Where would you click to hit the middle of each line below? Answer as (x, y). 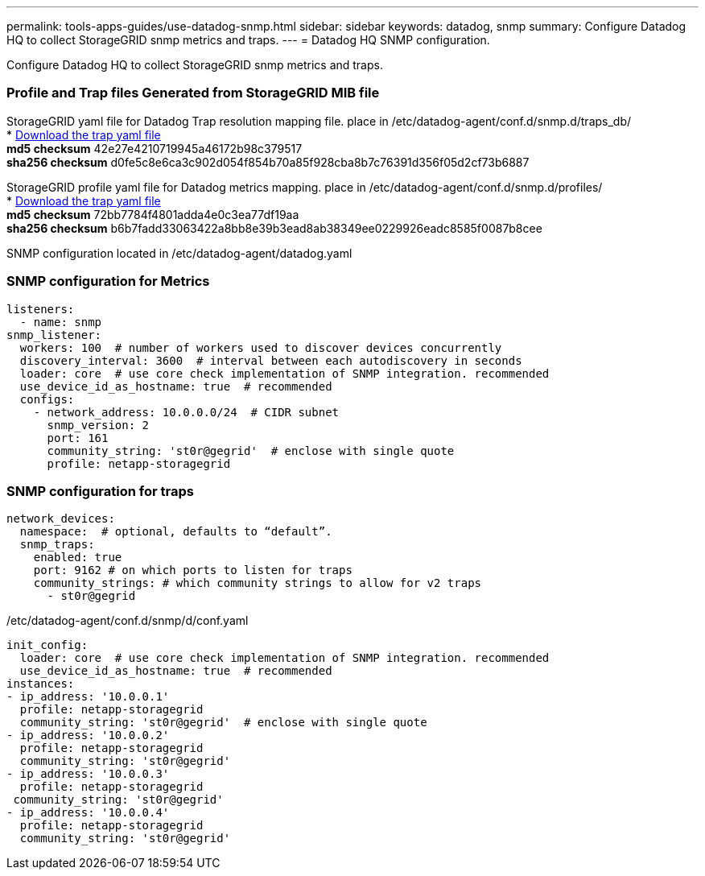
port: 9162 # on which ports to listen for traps (193, 570)
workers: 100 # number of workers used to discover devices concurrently (261, 347)
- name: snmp (61, 322)
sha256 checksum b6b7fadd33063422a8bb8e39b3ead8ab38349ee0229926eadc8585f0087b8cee (274, 228)
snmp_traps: (57, 545)
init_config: (47, 645)
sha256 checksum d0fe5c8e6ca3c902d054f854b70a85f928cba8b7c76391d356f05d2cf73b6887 (268, 162)
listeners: (41, 309)
